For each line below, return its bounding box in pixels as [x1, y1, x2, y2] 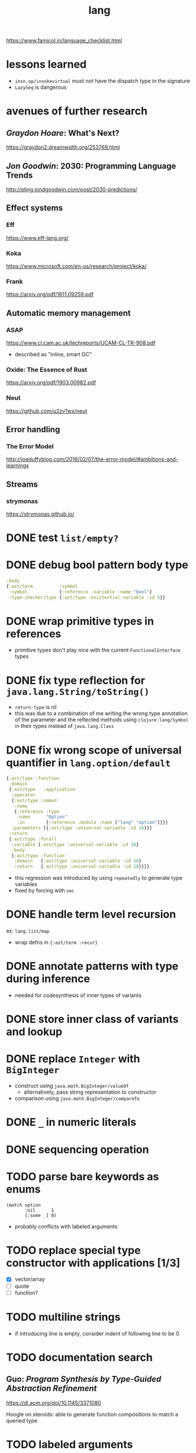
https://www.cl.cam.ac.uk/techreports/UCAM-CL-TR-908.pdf [6, 339, 156, 346]
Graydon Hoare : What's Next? [6, 128, 120, 138]
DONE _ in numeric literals [6, 1116, 137, 1129]
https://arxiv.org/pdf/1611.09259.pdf [6, 291, 94, 298]
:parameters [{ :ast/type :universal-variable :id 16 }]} [11, 825, 152, 831]
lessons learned [6, 58, 87, 71]
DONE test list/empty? [6, 531, 119, 545]
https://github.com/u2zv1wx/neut [6, 407, 88, 414]
